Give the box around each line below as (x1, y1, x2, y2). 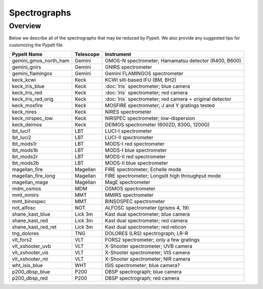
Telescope (75, 51, 100, 58)
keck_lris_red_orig (12, 96, 54, 102)
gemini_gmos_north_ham (12, 58, 70, 64)
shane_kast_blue (12, 211, 51, 218)
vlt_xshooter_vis (12, 249, 49, 256)
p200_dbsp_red (12, 275, 48, 282)
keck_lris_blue (12, 83, 45, 90)
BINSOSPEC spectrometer (105, 198, 165, 205)
